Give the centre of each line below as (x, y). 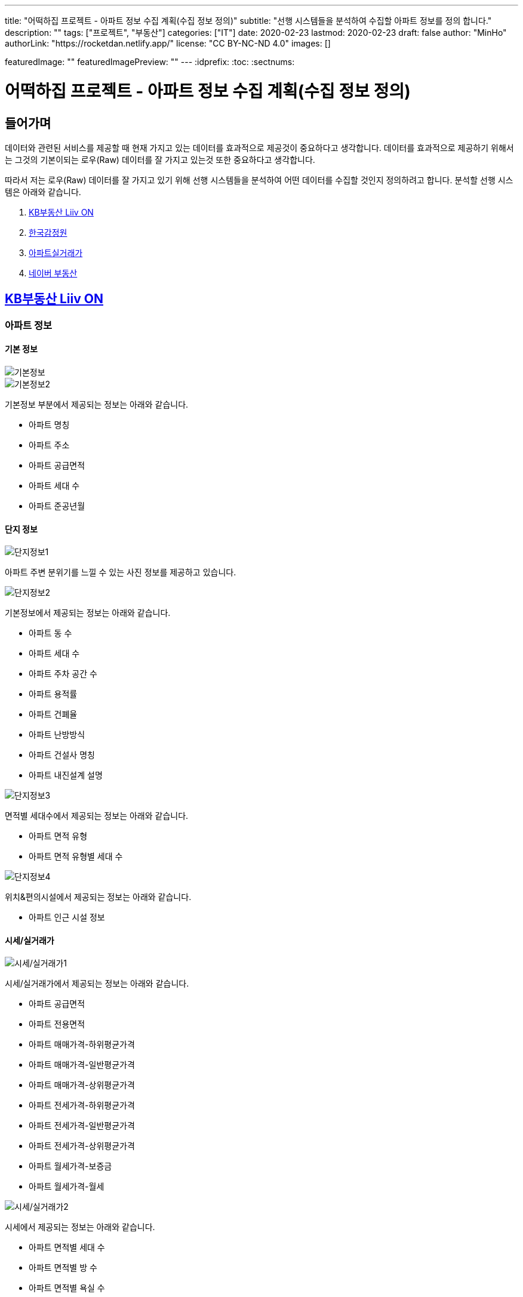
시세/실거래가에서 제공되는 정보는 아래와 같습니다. (97, 984)
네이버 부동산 (53, 273)
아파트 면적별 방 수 (63, 1268)
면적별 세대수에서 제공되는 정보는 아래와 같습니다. (97, 816)
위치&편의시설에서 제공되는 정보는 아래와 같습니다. (98, 897)
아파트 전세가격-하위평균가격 (82, 1105)
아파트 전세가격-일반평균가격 (82, 1126)
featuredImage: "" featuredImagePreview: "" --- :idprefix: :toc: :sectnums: (150, 62)
